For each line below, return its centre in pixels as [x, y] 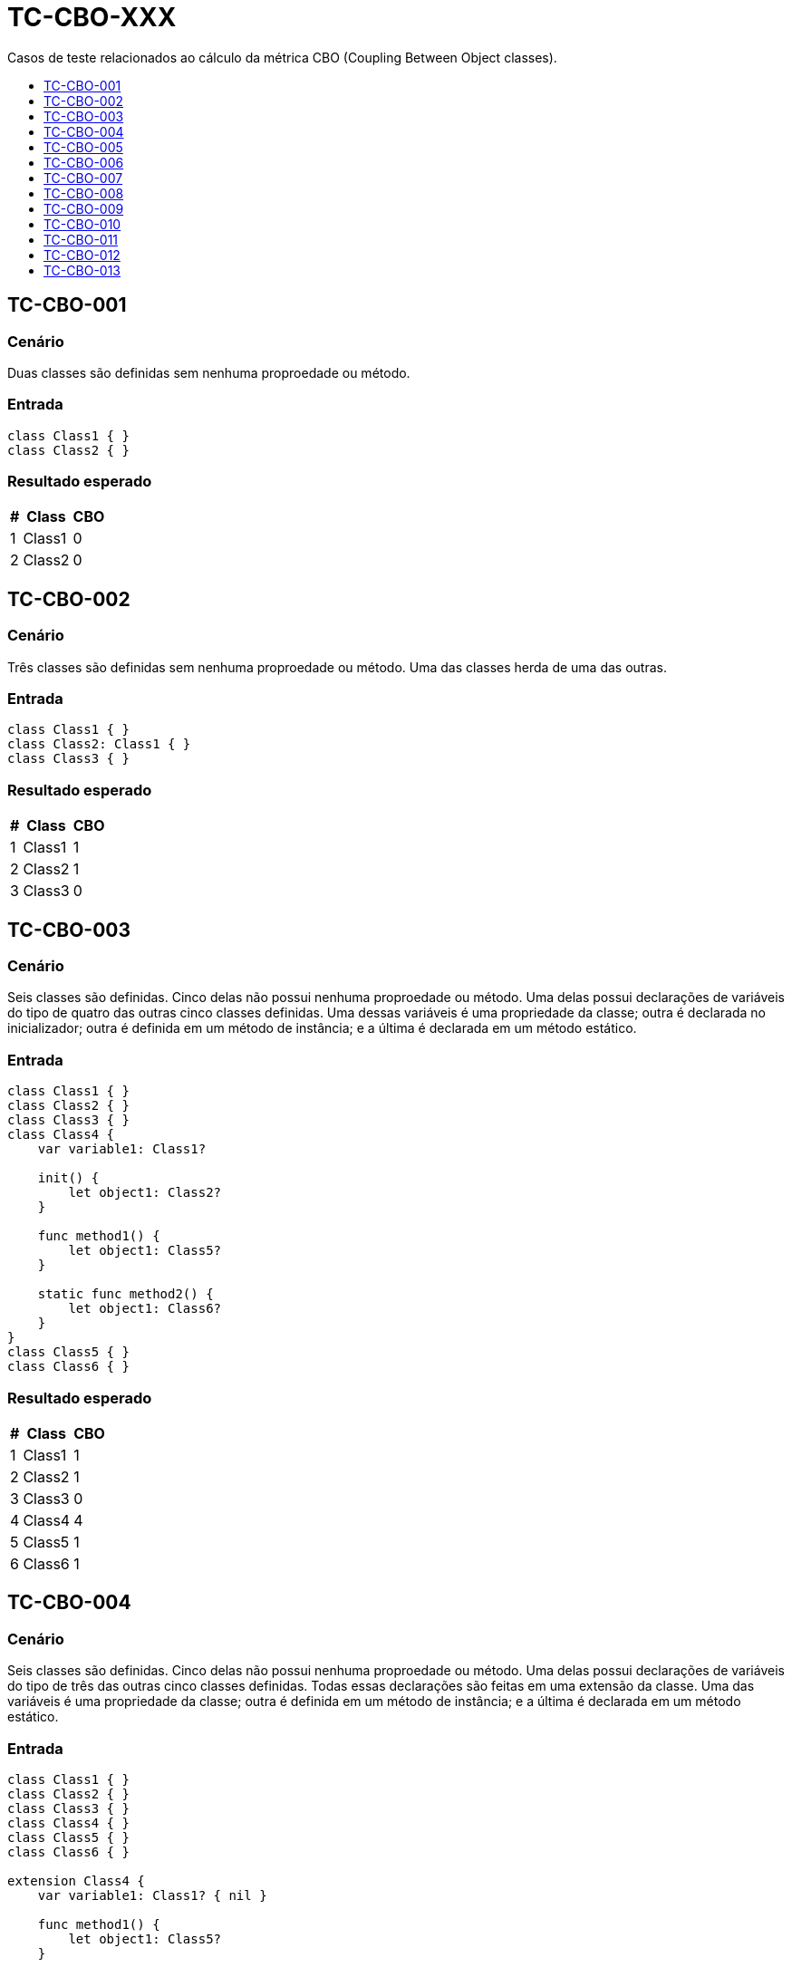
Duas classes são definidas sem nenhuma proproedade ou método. [209, 372]
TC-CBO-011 [81, 239]
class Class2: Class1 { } [99, 744]
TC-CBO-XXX [92, 17]
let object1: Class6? [145, 1309]
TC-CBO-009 [84, 208]
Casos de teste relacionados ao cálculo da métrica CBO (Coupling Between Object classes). [282, 57]
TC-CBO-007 [83, 178]
